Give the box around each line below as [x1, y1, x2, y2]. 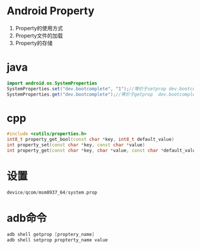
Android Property [7, 4, 94, 18]
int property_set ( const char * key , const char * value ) [7, 142, 145, 148]
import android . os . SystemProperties [7, 80, 97, 86]
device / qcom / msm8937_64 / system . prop [7, 189, 97, 196]
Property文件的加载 [15, 31, 64, 39]
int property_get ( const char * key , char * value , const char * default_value [7, 147, 198, 154]
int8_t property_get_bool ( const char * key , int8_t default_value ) [7, 137, 174, 143]
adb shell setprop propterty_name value [7, 237, 109, 243]
